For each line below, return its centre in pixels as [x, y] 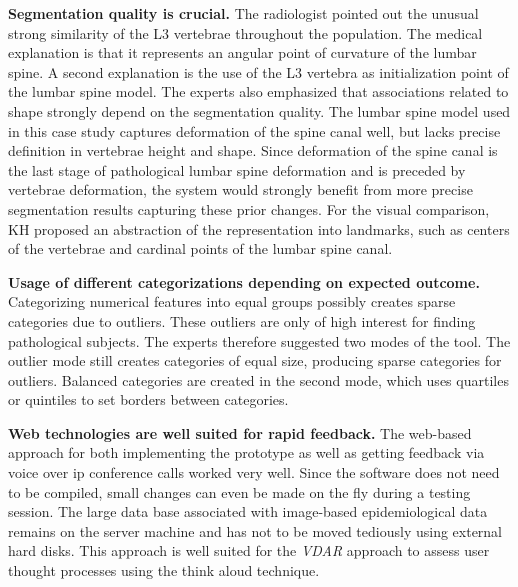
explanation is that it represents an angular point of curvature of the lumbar [242, 52]
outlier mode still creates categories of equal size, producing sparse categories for [255, 360]
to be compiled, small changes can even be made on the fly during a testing [239, 491]
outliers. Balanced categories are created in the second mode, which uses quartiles [258, 379]
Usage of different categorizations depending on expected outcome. [244, 281]
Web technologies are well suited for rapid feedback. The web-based [240, 432]
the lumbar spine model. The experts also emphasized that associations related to [258, 91]
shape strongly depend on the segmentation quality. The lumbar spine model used [259, 110]
